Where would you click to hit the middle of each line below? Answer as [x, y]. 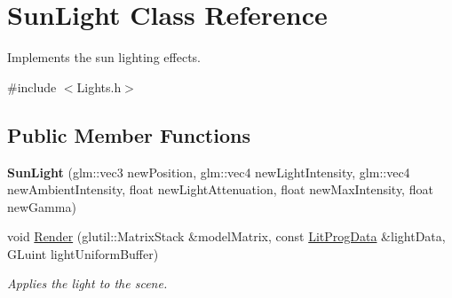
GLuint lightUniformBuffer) [83, 253]
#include [32, 86]
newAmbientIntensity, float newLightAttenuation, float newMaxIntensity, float [220, 189]
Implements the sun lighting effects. [104, 57]
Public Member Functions [129, 134]
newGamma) [42, 206]
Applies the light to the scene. [87, 283]
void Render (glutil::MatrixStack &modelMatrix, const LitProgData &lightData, [226, 236]
